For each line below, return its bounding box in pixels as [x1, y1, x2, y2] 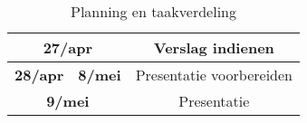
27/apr [43, 37, 92, 58]
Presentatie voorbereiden [135, 64, 293, 85]
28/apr [14, 64, 64, 85]
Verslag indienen [153, 37, 274, 58]
